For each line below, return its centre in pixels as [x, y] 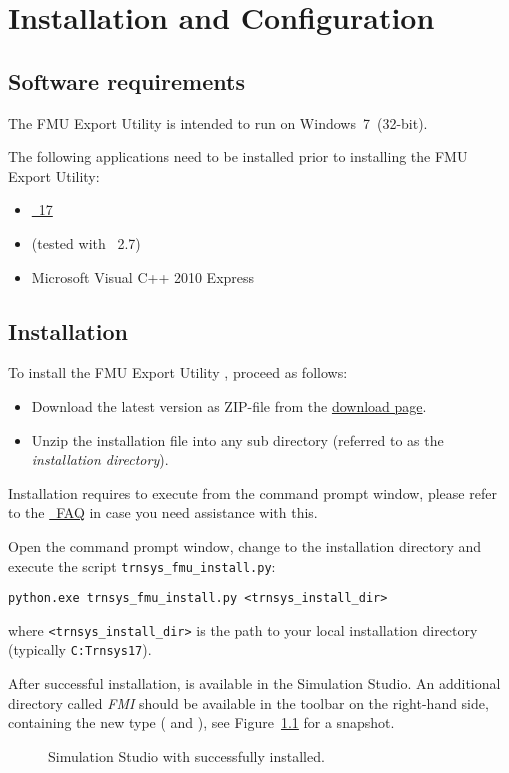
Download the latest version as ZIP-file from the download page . [229, 405]
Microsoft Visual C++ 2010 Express [143, 276]
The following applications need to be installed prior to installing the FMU [238, 156]
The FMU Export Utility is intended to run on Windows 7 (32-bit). [218, 122]
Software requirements [126, 80]
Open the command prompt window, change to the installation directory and [245, 545]
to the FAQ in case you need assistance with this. [163, 512]
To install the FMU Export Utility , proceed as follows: [178, 372]
